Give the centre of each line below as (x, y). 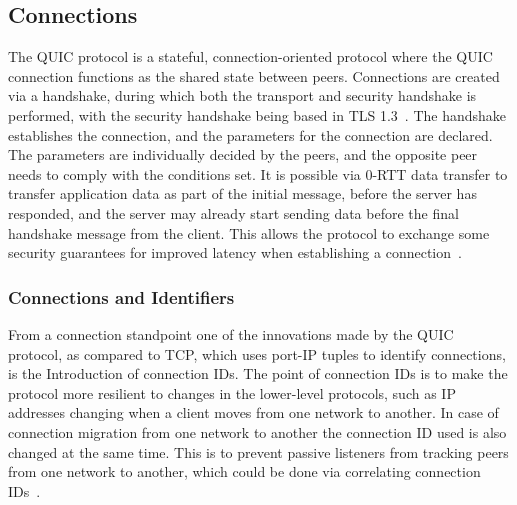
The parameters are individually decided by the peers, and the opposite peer (243, 154)
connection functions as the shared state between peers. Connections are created (254, 75)
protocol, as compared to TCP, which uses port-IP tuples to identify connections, (257, 353)
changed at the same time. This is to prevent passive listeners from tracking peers (258, 451)
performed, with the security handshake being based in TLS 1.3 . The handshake (257, 114)
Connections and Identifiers (121, 296)
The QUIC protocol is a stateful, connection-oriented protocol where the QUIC (250, 56)
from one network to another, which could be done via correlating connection (244, 471)
